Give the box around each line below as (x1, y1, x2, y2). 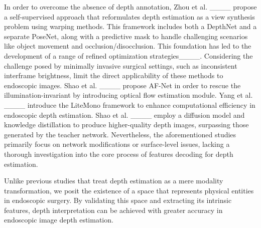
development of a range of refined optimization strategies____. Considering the (4, 50, 253, 61)
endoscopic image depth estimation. (4, 214, 113, 225)
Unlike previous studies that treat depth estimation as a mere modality (4, 175, 223, 186)
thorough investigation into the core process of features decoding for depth (4, 148, 233, 159)
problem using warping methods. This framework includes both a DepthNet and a (4, 21, 257, 32)
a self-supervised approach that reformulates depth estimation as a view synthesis (4, 11, 255, 22)
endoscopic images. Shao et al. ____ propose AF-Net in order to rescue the (4, 80, 241, 90)
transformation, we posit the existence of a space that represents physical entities (4, 185, 254, 195)
